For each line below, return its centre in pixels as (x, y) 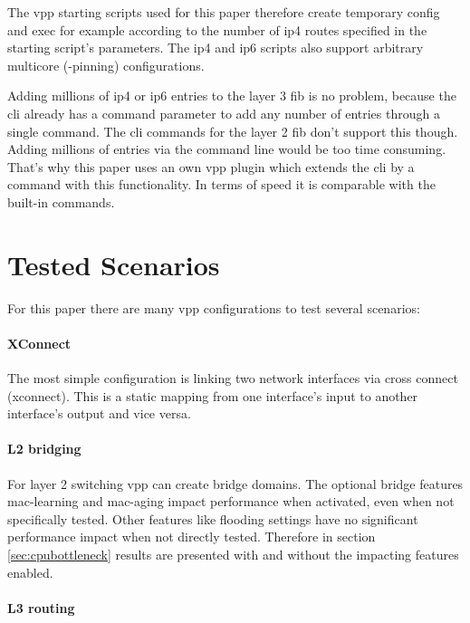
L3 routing (41, 607)
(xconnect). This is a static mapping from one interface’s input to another (213, 395)
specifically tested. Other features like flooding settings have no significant (213, 518)
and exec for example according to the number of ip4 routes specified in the (217, 29)
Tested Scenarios (114, 264)
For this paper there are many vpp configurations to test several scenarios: (214, 307)
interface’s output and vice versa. (99, 413)
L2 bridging (44, 449)
